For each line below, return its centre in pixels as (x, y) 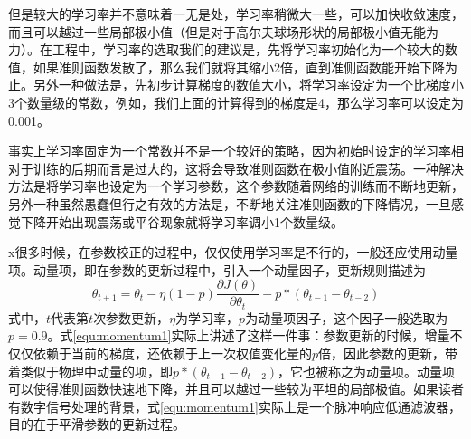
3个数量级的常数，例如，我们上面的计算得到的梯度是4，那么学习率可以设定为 (236, 102)
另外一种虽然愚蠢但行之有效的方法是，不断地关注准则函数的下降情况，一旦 (230, 203)
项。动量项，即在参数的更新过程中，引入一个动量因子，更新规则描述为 (217, 269)
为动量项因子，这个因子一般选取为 (347, 317)
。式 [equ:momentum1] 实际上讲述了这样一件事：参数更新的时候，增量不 (255, 335)
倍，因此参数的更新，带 (388, 353)
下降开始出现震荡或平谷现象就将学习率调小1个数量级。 (182, 221)
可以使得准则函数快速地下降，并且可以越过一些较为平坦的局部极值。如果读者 (236, 389)
